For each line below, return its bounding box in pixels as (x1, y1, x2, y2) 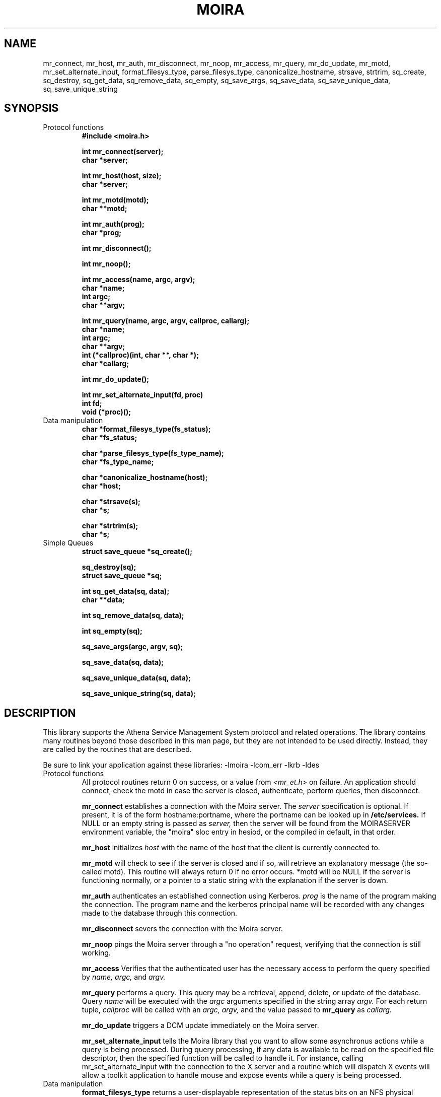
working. (82, 948, 111, 957)
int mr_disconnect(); (82, 244, 152, 253)
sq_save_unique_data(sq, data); (82, 673, 191, 682)
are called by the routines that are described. (43, 745, 192, 754)
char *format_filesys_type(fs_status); (82, 425, 211, 434)
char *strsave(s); (82, 497, 140, 506)
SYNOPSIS (4, 102, 59, 115)
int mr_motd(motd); (82, 195, 149, 204)
